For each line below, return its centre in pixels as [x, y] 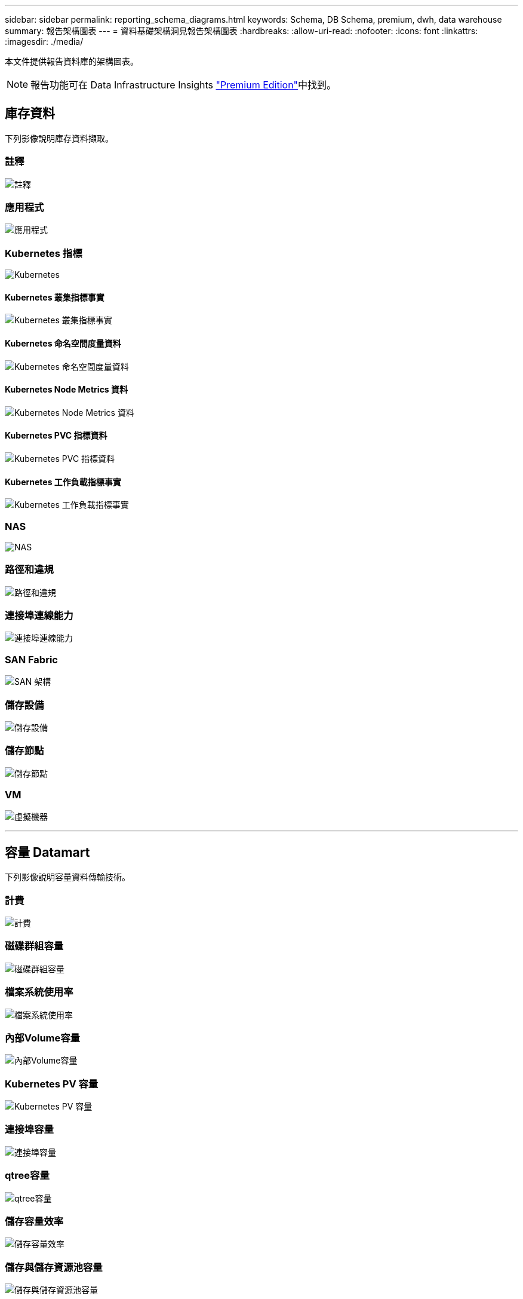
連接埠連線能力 [39, 616]
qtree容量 [27, 1176]
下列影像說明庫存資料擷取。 [59, 138]
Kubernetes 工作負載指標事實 [63, 482]
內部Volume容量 [42, 1038]
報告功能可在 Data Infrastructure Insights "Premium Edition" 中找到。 [184, 85]
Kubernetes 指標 [44, 253]
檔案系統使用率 [39, 992]
